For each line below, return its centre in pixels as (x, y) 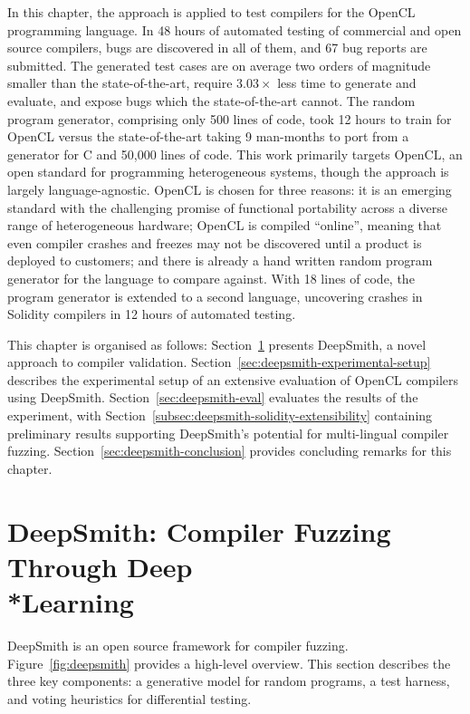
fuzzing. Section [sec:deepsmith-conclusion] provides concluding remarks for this (230, 451)
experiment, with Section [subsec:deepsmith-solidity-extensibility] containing (220, 415)
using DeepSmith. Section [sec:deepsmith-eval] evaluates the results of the (213, 397)
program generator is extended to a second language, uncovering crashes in (215, 296)
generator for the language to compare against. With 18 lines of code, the (211, 278)
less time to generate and (347, 83)
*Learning (71, 602)
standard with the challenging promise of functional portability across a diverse (227, 207)
